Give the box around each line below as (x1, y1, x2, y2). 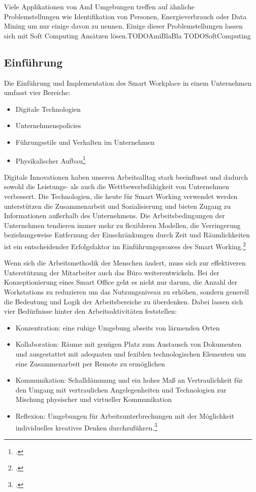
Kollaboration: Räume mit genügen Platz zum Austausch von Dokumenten (15, 339, 242, 349)
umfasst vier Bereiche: (4, 87, 70, 98)
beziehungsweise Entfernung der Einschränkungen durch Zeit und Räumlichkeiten (4, 230, 250, 240)
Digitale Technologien (15, 103, 81, 114)
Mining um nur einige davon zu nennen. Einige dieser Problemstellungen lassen (4, 21, 243, 31)
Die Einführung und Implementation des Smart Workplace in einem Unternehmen (4, 77, 252, 88)
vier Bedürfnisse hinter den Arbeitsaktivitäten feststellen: (4, 306, 177, 316)
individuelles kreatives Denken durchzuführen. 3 (15, 421, 158, 432)
